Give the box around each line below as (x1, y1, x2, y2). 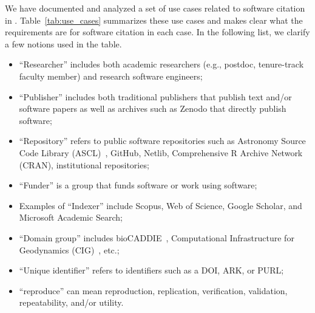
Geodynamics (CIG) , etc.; (19, 243, 120, 256)
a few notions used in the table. (5, 37, 122, 50)
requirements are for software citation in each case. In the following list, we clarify (5, 26, 310, 38)
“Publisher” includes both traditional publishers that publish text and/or (19, 90, 292, 103)
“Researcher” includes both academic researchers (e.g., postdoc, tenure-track (19, 58, 304, 71)
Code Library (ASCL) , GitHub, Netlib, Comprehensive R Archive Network (19, 146, 303, 159)
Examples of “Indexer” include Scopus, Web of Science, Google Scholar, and (19, 199, 302, 212)
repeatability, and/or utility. (19, 296, 124, 309)
